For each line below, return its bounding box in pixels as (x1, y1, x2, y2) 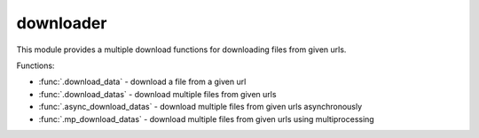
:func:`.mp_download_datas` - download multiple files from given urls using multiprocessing (38, 113, 374, 124)
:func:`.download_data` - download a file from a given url (38, 76, 247, 88)
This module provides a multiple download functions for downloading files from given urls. (16, 44, 347, 55)
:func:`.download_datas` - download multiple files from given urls (38, 88, 277, 99)
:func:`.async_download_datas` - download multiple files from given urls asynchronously (38, 102, 363, 112)
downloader (16, 13, 107, 33)
